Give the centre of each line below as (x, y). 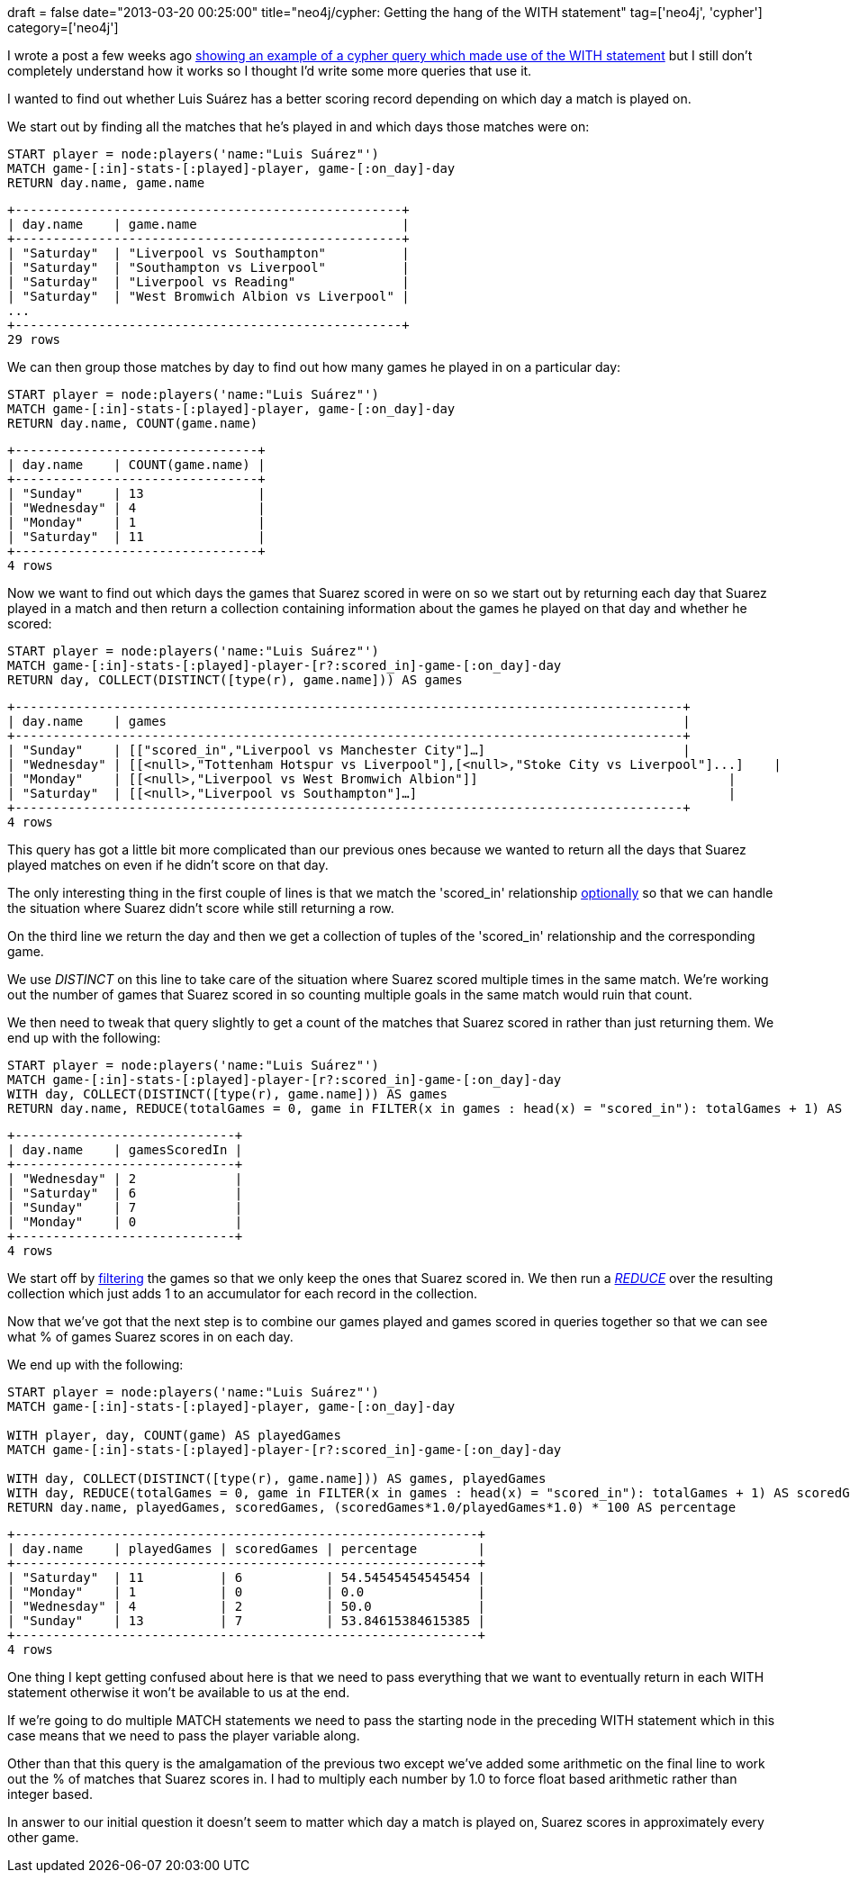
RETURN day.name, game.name (106, 183)
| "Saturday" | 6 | (125, 1193)
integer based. (50, 1794)
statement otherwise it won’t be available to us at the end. (179, 1692)
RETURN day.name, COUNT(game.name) (133, 423)
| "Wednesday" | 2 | (125, 1179)
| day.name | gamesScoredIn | (125, 1150)
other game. (43, 1837)
